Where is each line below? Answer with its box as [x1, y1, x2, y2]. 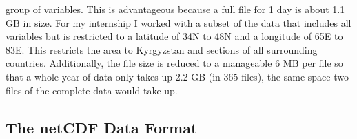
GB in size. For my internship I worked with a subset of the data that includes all [6, 15, 351, 30]
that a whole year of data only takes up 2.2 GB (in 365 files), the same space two [6, 69, 349, 83]
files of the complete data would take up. [6, 83, 178, 97]
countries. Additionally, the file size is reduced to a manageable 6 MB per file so [6, 56, 343, 70]
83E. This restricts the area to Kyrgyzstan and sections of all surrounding [6, 42, 318, 56]
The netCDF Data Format [6, 116, 198, 138]
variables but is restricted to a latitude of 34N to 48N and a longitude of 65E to [6, 29, 343, 43]
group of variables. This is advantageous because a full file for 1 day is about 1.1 [6, 2, 345, 16]
